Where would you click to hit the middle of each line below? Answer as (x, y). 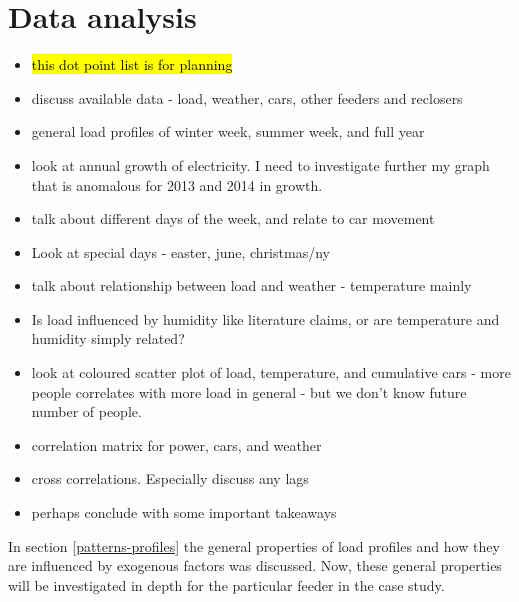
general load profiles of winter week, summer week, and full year (228, 131)
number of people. (86, 411)
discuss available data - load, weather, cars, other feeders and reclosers (247, 97)
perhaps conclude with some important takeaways (184, 512)
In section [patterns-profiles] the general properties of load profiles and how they (254, 545)
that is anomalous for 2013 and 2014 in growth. (177, 184)
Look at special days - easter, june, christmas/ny (180, 251)
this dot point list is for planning (132, 64)
